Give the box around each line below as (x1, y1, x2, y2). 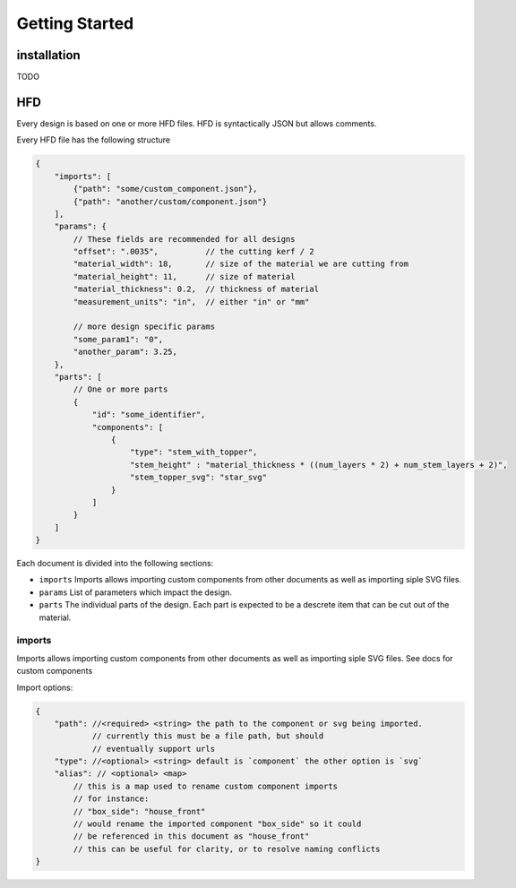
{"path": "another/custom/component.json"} (73, 196, 268, 206)
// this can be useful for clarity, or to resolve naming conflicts (73, 843, 381, 854)
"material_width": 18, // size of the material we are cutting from (73, 259, 409, 269)
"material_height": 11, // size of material (73, 272, 296, 281)
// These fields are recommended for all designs (73, 234, 296, 244)
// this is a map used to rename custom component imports (73, 780, 339, 791)
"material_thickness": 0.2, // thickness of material (73, 284, 320, 295)
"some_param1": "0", (73, 334, 164, 344)
